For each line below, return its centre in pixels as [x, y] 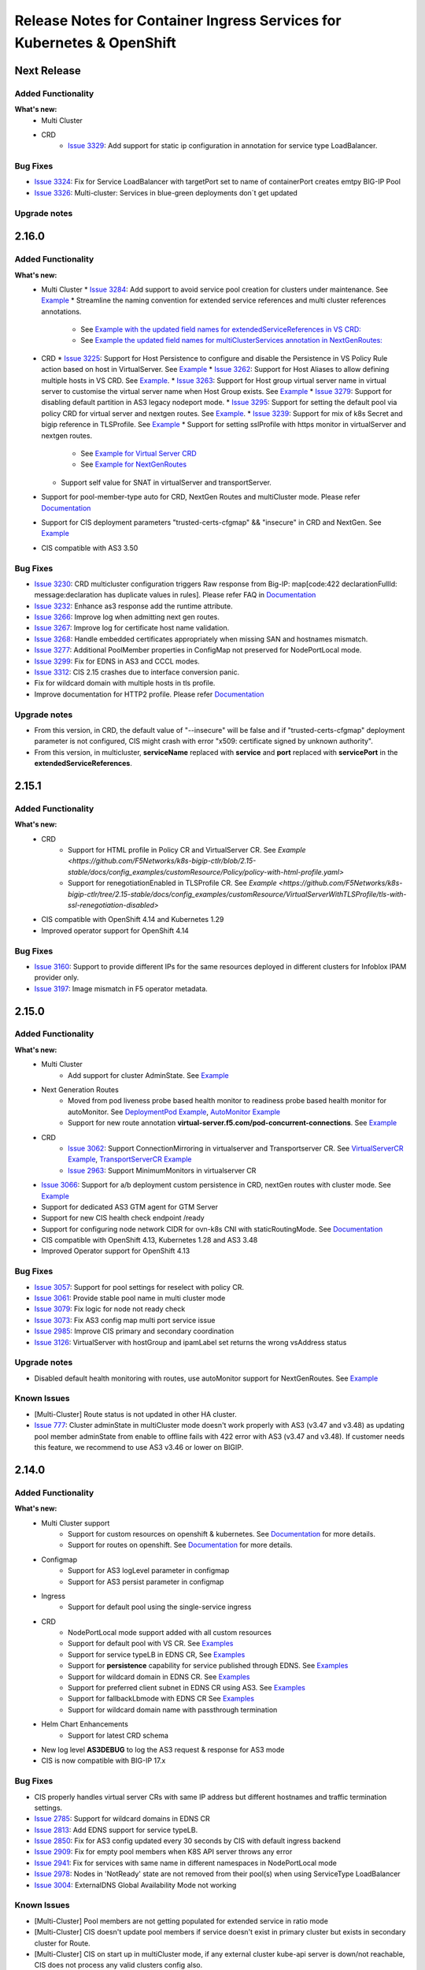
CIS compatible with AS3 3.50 [90, 548]
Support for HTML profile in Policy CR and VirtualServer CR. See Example [187, 850]
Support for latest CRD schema [118, 1735]
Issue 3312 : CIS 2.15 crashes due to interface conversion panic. [137, 672]
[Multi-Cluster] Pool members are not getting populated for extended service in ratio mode [181, 1921]
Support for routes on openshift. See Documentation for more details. [180, 1545]
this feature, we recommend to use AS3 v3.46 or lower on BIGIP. [139, 1448]
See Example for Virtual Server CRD [139, 453]
